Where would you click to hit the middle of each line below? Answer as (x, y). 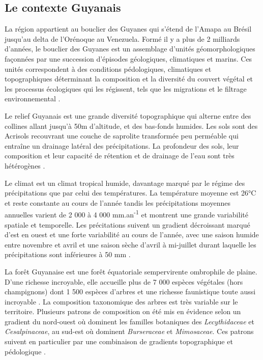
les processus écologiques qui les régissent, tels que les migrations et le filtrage (126, 88)
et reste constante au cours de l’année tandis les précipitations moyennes (118, 202)
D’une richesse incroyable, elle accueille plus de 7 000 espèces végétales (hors (124, 281)
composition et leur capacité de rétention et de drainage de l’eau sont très (120, 156)
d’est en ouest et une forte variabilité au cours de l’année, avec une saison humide (132, 234)
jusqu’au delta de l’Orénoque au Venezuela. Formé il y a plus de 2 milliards (122, 38)
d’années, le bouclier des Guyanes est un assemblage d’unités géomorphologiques (130, 49)
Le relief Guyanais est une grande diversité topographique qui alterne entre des (128, 115)
